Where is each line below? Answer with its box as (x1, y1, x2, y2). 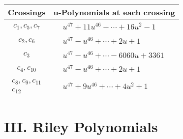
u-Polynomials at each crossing (53, 6, 175, 18)
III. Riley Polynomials (4, 116, 158, 136)
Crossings (8, 6, 46, 18)
